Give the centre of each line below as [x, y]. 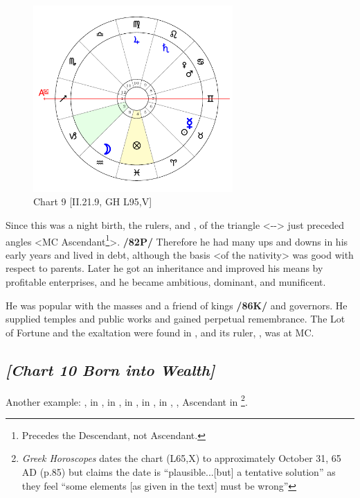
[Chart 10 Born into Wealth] [110, 369]
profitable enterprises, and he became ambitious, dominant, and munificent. [166, 281]
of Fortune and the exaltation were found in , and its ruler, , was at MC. [160, 332]
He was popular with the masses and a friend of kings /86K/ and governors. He [177, 305]
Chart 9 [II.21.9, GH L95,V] [93, 201]
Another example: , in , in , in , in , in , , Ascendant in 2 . [127, 400]
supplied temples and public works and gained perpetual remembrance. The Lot [175, 319]
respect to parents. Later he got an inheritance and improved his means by [164, 268]
